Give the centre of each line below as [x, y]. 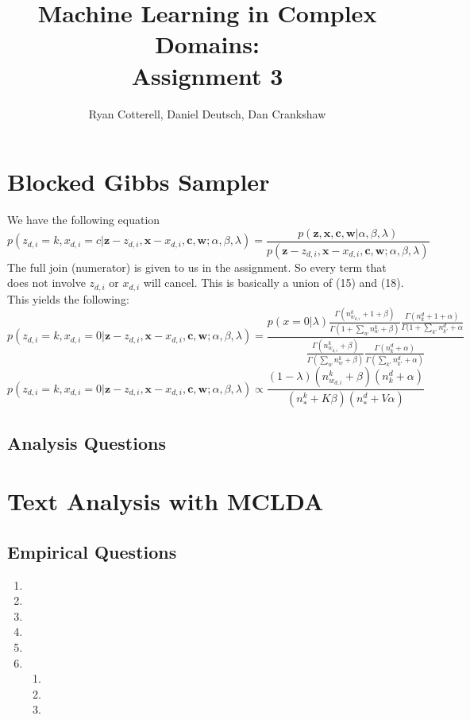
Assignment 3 [207, 75]
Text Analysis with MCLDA [166, 501]
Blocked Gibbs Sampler [139, 182]
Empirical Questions [92, 551]
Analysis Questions [87, 442]
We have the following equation [84, 220]
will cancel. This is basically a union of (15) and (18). [274, 283]
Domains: [207, 44]
